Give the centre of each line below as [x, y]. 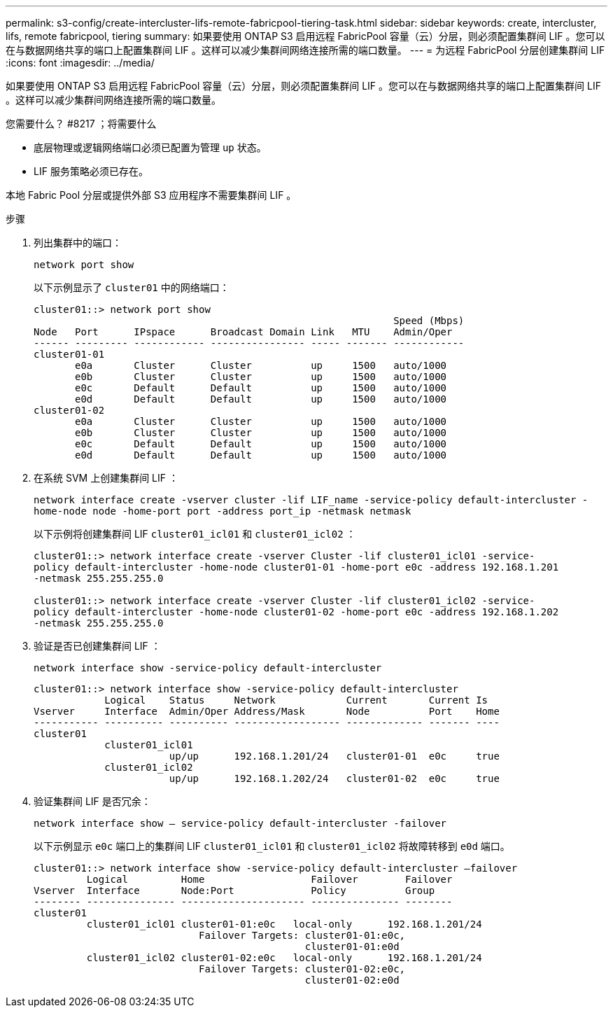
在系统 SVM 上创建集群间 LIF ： [106, 478]
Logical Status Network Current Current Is [296, 700]
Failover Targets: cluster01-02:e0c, [302, 969]
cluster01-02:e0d [352, 980]
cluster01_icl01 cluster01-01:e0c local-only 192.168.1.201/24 [284, 924]
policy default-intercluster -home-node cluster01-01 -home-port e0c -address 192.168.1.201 [296, 567]
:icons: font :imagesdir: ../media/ [80, 63]
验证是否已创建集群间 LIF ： [97, 646]
